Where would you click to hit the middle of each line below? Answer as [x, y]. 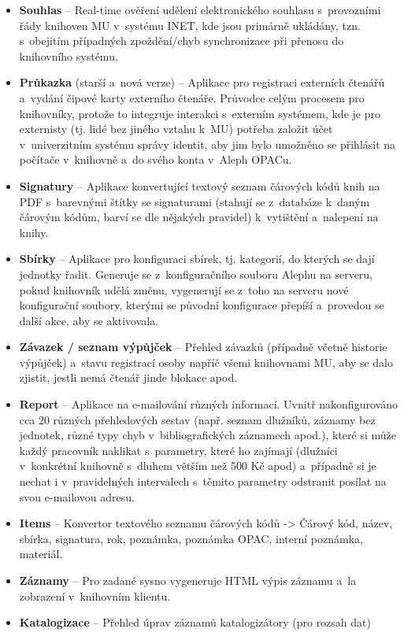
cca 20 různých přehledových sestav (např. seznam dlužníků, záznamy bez [197, 419]
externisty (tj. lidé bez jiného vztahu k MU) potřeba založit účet [176, 129]
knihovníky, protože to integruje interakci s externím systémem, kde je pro [200, 113]
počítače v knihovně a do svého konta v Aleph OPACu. [156, 159]
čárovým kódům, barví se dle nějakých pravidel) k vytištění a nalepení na [199, 217]
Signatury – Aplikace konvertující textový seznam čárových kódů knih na [200, 185]
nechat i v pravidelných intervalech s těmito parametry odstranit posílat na [203, 481]
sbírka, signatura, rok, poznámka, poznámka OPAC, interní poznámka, [191, 538]
